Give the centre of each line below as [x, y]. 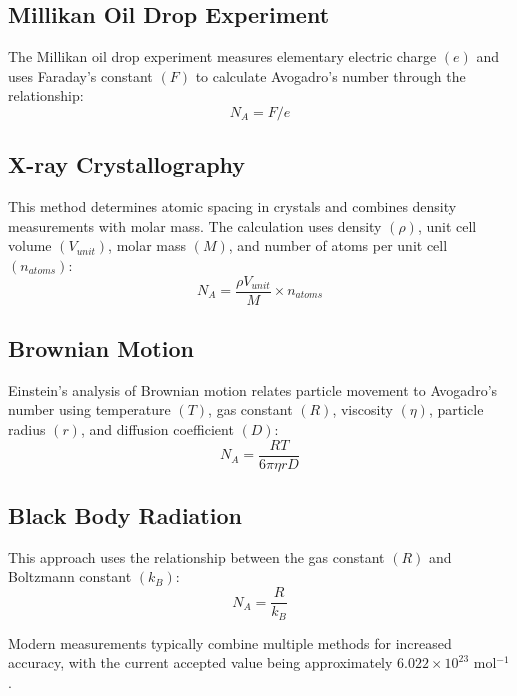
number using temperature [89, 409]
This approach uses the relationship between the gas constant [196, 556]
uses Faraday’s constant [80, 75]
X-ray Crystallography [127, 164]
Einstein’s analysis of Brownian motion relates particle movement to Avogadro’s [253, 389]
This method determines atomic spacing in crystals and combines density [232, 206]
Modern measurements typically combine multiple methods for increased [230, 642]
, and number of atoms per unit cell [338, 245]
